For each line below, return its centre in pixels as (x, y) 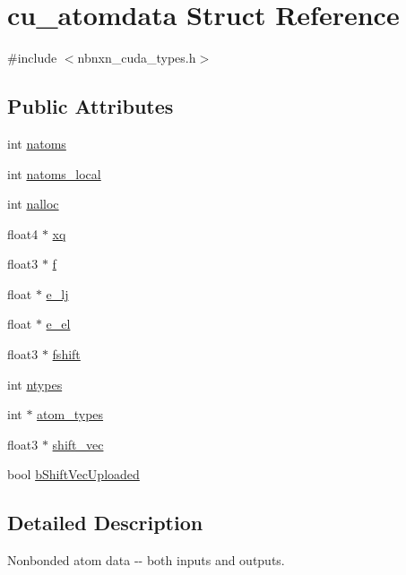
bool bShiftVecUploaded (73, 474)
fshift (66, 354)
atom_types (70, 414)
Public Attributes (91, 106)
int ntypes (35, 384)
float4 (23, 233)
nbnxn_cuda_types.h (137, 58)
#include (32, 58)
